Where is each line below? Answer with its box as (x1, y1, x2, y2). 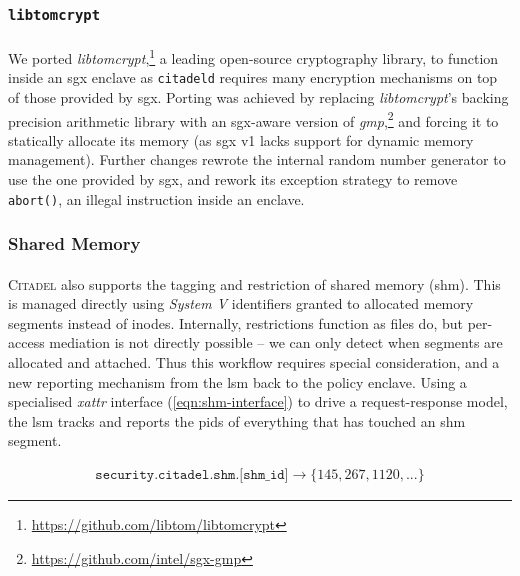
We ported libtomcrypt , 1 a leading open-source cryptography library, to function (8, 45, 499, 68)
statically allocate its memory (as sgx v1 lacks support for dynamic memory (8, 129, 474, 150)
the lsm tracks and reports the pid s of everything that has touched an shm (8, 410, 466, 431)
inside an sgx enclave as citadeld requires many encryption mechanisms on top (8, 67, 498, 88)
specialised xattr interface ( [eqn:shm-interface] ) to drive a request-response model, (8, 391, 508, 412)
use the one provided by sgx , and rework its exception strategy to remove (8, 168, 458, 189)
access (8, 332, 45, 353)
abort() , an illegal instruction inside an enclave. (8, 188, 305, 209)
